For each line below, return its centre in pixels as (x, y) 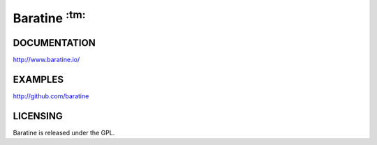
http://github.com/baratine (51, 96)
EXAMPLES (38, 79)
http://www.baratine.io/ (46, 60)
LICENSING (38, 116)
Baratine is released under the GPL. (64, 132)
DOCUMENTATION (54, 43)
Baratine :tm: (50, 17)
